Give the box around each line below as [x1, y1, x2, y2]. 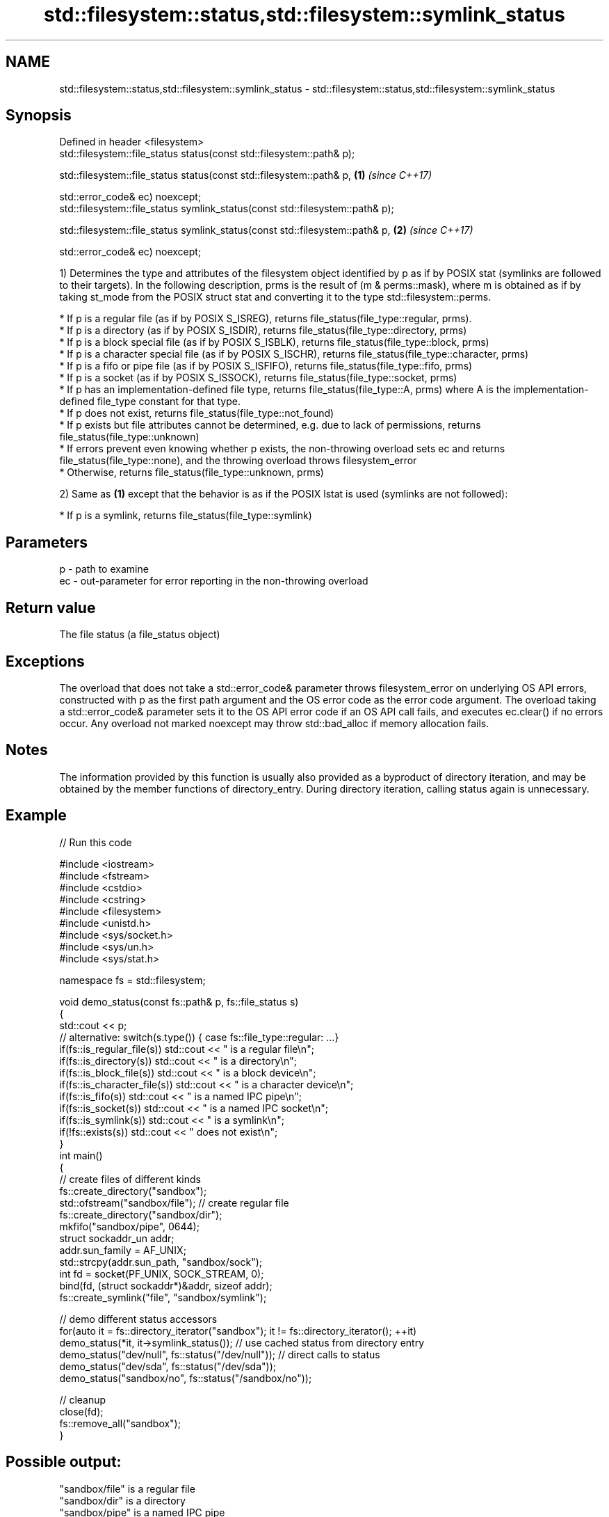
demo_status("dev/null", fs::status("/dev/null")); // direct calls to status [59, 1348, 380, 1360]
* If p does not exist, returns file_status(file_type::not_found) [59, 407, 334, 420]
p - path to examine [59, 563, 149, 575]
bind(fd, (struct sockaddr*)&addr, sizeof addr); [59, 1279, 273, 1292]
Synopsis [6, 106, 72, 125]
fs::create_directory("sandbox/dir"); [59, 1208, 222, 1221]
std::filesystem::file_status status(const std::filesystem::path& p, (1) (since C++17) [59, 169, 432, 182]
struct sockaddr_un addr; [59, 1232, 174, 1244]
